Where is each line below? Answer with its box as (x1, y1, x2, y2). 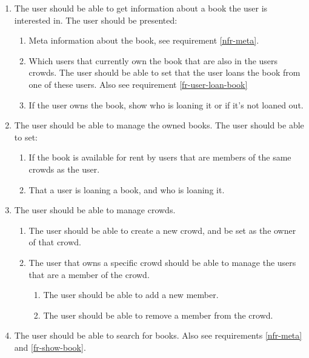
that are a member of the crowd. (28, 268, 150, 280)
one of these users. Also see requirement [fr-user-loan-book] (28, 78, 248, 90)
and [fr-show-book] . (14, 340, 86, 353)
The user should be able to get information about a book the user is (14, 2, 268, 14)
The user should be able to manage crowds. (14, 204, 176, 216)
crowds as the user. (28, 162, 100, 175)
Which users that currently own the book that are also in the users (28, 54, 278, 67)
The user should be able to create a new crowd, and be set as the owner (28, 224, 296, 236)
